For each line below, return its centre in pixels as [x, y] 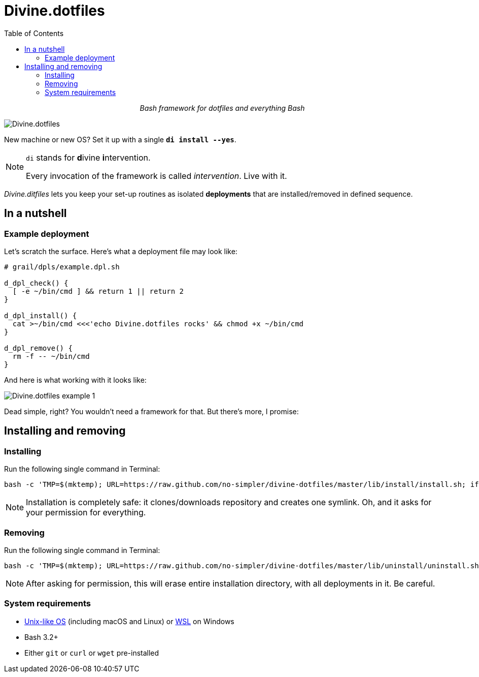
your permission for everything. [86, 513]
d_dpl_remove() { [38, 348]
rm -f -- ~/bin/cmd [51, 356]
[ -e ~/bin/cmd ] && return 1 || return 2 [98, 291]
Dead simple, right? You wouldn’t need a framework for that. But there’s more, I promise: [151, 411]
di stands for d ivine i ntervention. [88, 157]
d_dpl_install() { [41, 315]
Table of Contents [34, 33]
